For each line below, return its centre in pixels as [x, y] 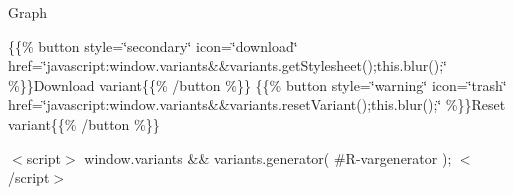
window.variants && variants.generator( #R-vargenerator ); [268, 157]
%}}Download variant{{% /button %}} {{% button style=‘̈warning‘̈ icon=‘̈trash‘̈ [257, 84]
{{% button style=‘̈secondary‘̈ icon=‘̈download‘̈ [153, 45]
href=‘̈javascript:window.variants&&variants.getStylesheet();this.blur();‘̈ [227, 65]
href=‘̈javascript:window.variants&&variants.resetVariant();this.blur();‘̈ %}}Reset [257, 104]
